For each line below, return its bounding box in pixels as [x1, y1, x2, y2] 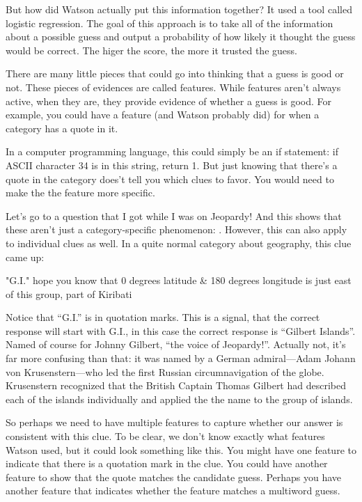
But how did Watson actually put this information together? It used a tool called [6, 2, 352, 16]
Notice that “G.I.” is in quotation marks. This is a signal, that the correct [6, 310, 320, 324]
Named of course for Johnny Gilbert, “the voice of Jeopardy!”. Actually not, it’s [6, 337, 346, 352]
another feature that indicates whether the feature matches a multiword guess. [6, 483, 340, 498]
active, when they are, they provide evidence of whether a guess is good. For [6, 93, 332, 108]
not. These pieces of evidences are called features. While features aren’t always [6, 79, 341, 94]
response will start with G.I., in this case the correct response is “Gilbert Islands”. [6, 323, 356, 338]
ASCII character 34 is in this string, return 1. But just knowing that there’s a [6, 157, 338, 172]
